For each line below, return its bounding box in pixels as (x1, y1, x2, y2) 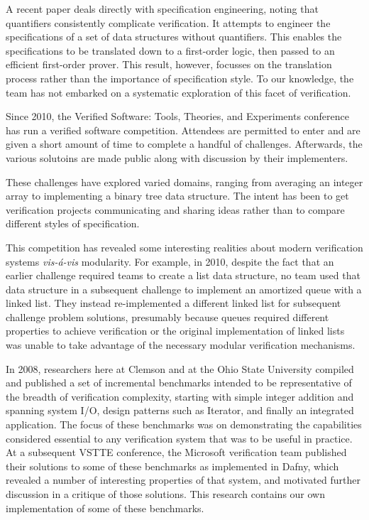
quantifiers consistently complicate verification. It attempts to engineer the (6, 15, 331, 30)
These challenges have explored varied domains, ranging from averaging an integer (6, 174, 363, 189)
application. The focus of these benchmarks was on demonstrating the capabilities (6, 417, 362, 432)
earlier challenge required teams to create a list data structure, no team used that (6, 268, 360, 283)
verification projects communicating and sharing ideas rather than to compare (6, 202, 345, 217)
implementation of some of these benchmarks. (6, 500, 204, 515)
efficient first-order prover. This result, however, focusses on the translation (6, 57, 332, 72)
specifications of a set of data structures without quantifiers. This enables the (6, 29, 342, 44)
